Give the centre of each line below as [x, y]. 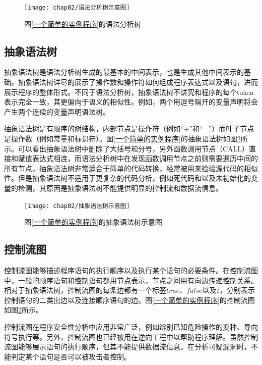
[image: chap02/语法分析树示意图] [77, 8]
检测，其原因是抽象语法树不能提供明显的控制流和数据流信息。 [120, 188]
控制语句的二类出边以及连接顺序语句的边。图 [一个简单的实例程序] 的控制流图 [129, 300]
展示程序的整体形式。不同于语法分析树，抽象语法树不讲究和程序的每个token [129, 92]
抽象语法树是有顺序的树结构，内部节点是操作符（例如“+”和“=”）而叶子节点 [129, 128]
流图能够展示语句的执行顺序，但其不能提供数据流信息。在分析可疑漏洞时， [127, 347]
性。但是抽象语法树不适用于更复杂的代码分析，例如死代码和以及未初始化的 [127, 178]
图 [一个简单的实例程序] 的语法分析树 [83, 23]
